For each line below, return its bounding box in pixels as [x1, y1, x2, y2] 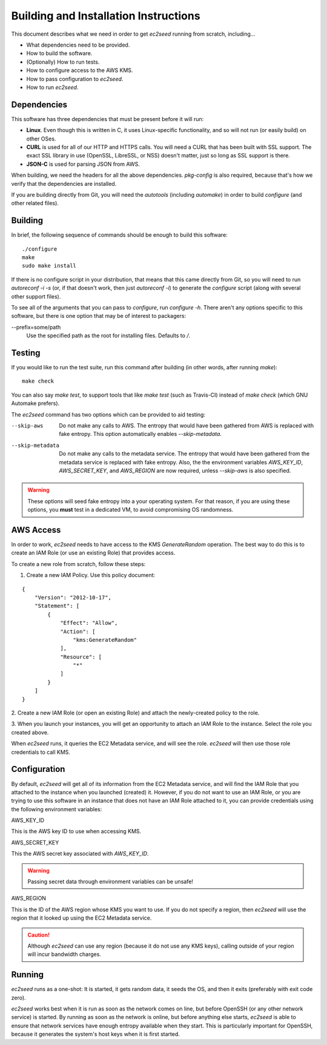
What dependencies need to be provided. [26, 41, 130, 48]
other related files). [11, 200, 59, 207]
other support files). [11, 292, 61, 300]
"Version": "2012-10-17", [34, 594, 112, 601]
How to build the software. [26, 50, 93, 57]
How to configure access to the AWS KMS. [26, 67, 133, 74]
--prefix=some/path [11, 323, 61, 331]
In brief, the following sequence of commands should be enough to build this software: [11, 231, 228, 239]
